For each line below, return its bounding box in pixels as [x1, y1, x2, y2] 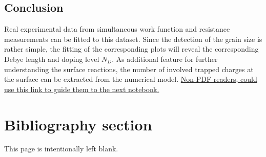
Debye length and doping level [4, 53, 99, 64]
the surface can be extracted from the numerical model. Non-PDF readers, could [4, 74, 257, 84]
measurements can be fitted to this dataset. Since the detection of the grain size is [4, 33, 262, 44]
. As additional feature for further [112, 53, 218, 64]
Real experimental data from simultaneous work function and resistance [4, 24, 230, 34]
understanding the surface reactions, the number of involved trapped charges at [4, 63, 254, 74]
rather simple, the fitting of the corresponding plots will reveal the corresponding [4, 43, 259, 54]
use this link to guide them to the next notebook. [4, 83, 159, 94]
